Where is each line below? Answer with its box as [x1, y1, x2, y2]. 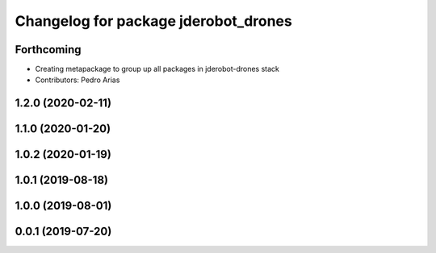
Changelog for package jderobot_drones [15, 12, 292, 30]
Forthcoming [15, 43, 82, 56]
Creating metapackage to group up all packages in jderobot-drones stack [35, 64, 280, 74]
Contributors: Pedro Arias [35, 75, 120, 85]
